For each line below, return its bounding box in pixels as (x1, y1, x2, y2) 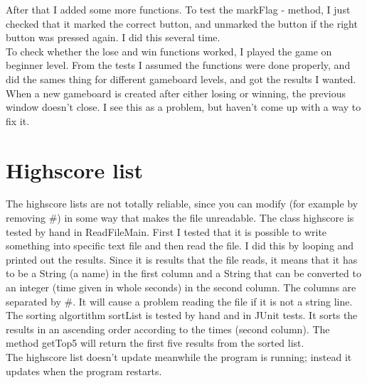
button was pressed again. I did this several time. (6, 30, 220, 45)
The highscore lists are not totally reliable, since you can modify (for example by (6, 196, 358, 211)
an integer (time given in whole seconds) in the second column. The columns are (6, 280, 356, 295)
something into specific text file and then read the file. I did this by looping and (6, 238, 354, 253)
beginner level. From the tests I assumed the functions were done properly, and (6, 58, 351, 72)
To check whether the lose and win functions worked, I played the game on (6, 43, 332, 58)
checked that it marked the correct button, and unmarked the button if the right (6, 16, 358, 31)
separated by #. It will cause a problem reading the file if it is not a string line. (6, 293, 353, 308)
